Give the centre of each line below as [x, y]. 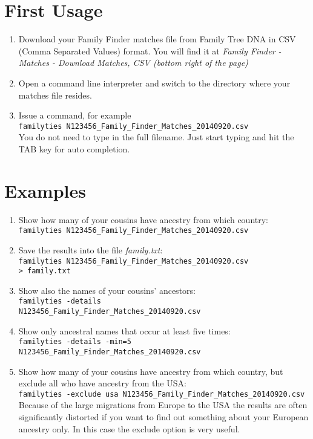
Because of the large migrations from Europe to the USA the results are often [163, 405]
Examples [45, 190]
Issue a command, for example [75, 115]
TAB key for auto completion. [74, 148]
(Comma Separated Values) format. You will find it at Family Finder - [150, 50]
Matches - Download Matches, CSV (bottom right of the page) [133, 63]
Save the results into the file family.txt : [91, 249]
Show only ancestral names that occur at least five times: [124, 330]
